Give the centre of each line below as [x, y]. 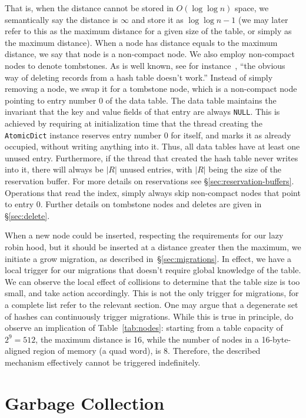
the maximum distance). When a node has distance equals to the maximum [141, 42]
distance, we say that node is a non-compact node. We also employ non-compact [150, 54]
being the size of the [245, 169]
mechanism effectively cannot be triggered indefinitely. [103, 362]
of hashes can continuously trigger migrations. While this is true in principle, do [149, 316]
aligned [18, 351]
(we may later [263, 19]
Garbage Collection [85, 402]
